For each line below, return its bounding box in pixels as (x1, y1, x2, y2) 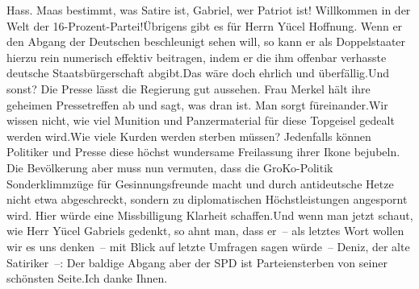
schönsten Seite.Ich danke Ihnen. (6, 270, 168, 287)
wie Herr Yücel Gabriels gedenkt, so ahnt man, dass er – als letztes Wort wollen (6, 222, 404, 239)
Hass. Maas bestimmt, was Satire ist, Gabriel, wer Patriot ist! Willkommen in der (6, 2, 411, 18)
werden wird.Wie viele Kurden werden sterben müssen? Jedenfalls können (6, 127, 371, 144)
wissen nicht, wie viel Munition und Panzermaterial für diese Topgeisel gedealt (6, 112, 395, 129)
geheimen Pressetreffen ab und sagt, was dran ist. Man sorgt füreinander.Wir (6, 96, 388, 113)
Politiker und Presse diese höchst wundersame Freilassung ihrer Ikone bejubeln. (6, 143, 400, 160)
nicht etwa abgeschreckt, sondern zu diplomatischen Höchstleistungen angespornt (6, 191, 408, 208)
